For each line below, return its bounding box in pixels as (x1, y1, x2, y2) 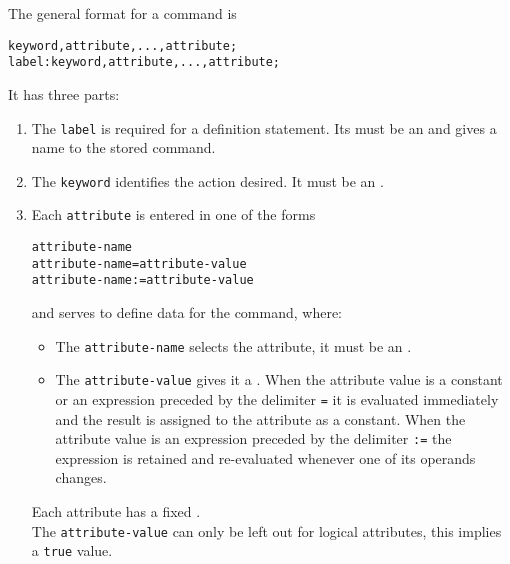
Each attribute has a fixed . (31, 501, 201, 522)
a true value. (31, 540, 113, 561)
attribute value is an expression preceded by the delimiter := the (55, 428, 452, 449)
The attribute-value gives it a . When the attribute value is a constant (55, 369, 503, 390)
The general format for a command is (8, 3, 237, 23)
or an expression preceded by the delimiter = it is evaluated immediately (55, 388, 499, 409)
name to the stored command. (31, 137, 216, 158)
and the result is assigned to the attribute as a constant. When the (55, 408, 466, 429)
